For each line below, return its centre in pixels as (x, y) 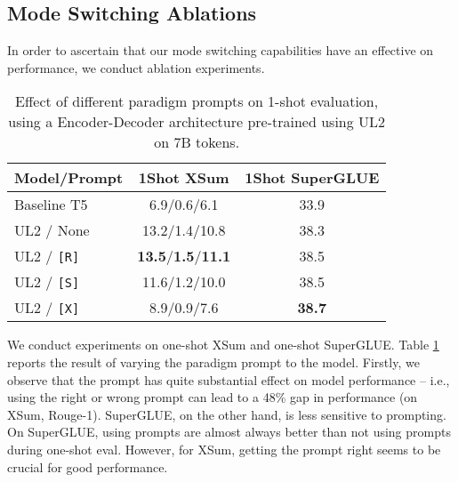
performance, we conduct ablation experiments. (136, 67)
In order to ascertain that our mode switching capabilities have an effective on (221, 50)
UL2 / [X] (47, 308)
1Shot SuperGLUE (312, 178)
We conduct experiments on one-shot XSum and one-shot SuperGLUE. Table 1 (223, 345)
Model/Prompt (69, 178)
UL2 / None (52, 230)
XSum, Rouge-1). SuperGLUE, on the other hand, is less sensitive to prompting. (227, 414)
